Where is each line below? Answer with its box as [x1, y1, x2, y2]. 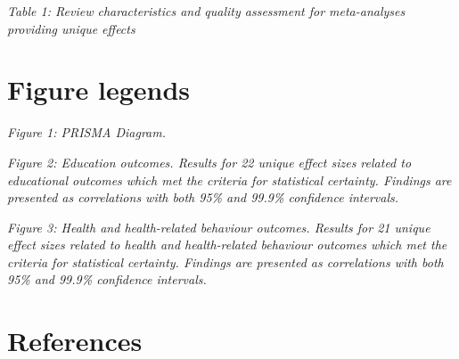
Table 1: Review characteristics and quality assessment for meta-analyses [7, 2, 406, 20]
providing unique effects [7, 19, 135, 37]
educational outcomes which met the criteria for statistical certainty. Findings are [7, 170, 452, 189]
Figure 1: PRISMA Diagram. [7, 123, 167, 142]
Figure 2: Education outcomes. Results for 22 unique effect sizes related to [7, 152, 412, 171]
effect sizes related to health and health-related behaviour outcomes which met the [7, 235, 447, 254]
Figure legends [7, 71, 190, 108]
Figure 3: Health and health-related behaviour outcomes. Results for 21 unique [7, 217, 430, 236]
